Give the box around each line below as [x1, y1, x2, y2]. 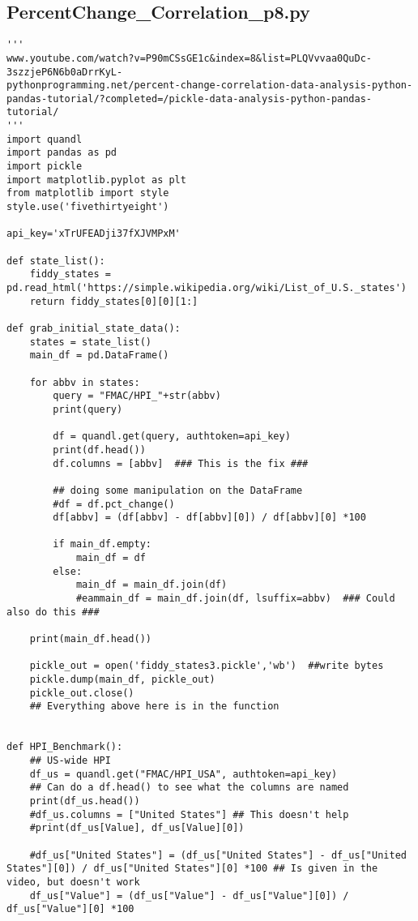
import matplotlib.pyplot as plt [6, 173, 186, 186]
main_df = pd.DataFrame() [29, 349, 169, 362]
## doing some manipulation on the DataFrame [53, 484, 303, 496]
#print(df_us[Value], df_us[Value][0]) [29, 822, 245, 834]
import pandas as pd [6, 147, 117, 159]
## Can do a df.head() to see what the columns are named [29, 782, 349, 794]
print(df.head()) [53, 443, 146, 456]
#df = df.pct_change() [53, 498, 175, 510]
